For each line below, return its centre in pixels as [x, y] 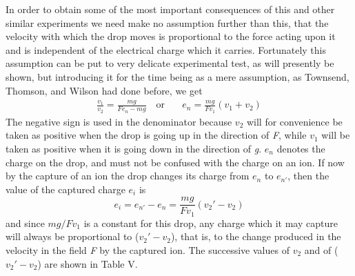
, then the [308, 176]
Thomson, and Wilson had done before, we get [104, 90]
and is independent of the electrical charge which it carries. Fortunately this [166, 49]
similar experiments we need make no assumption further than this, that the [167, 22]
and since [25, 223]
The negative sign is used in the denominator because [119, 121]
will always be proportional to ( [72, 236]
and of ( [321, 250]
